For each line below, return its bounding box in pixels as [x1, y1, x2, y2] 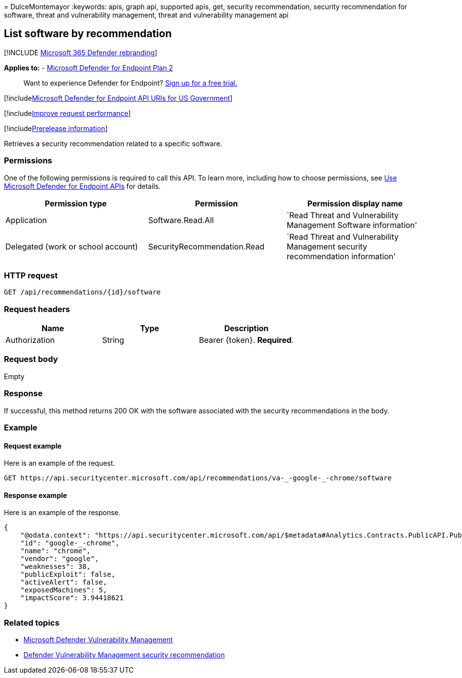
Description [224, 323, 269, 334]
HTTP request [4, 270, 58, 280]
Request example [4, 441, 62, 450]
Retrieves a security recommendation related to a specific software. [4, 139, 222, 148]
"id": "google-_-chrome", [20, 539, 120, 547]
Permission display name [307, 198, 403, 208]
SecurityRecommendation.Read [148, 241, 265, 251]
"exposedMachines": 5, [20, 586, 107, 594]
